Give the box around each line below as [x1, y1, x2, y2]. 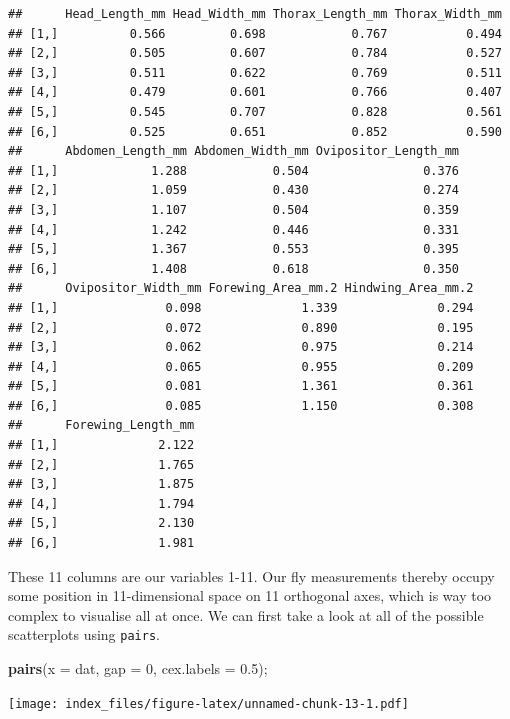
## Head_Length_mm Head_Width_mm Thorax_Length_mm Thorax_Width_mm [8, 7, 502, 21]
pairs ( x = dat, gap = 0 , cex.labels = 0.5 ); [8, 658, 268, 679]
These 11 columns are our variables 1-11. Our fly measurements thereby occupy [8, 565, 495, 586]
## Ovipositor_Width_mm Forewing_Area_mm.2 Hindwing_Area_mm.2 [8, 281, 474, 296]
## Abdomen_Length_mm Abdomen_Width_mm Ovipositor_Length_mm [8, 144, 460, 159]
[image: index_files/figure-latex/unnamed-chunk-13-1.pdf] [8, 696, 409, 711]
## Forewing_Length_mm [8, 418, 195, 433]
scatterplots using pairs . [8, 624, 160, 645]
